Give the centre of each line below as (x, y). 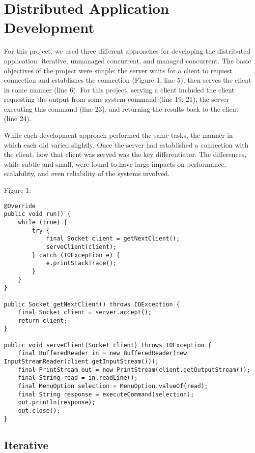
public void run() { (38, 214)
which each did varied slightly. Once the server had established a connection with (126, 144)
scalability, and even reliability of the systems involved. (87, 173)
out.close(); (39, 411)
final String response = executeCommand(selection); (106, 394)
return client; (42, 320)
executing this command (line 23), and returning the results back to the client (121, 108)
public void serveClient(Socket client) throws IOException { (108, 345)
